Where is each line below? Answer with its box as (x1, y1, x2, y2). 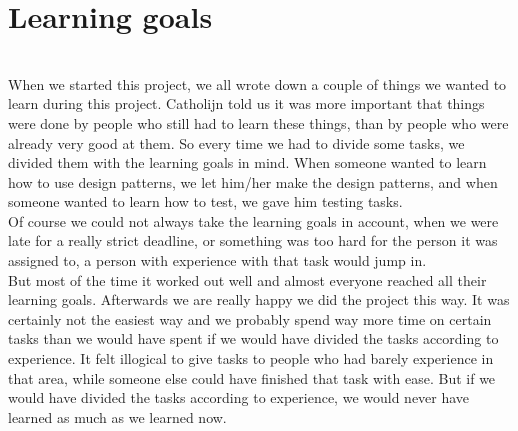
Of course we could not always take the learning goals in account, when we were (8, 210, 499, 231)
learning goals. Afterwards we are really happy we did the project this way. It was (8, 289, 510, 310)
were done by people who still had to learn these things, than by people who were (8, 112, 509, 133)
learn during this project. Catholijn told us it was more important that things (8, 93, 485, 114)
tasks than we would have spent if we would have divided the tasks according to (8, 328, 499, 349)
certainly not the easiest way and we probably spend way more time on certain (8, 308, 492, 329)
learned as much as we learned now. (8, 406, 227, 427)
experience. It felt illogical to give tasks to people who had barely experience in (8, 348, 494, 369)
